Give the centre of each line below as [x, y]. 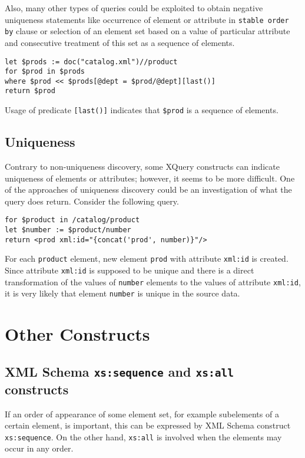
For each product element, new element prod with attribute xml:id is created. [147, 258]
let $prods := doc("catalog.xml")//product [91, 62]
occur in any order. [39, 448]
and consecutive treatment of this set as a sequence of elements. [120, 42]
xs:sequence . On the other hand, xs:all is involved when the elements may [143, 436]
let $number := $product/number [68, 230]
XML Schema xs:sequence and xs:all [119, 371]
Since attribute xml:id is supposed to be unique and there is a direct [130, 270]
